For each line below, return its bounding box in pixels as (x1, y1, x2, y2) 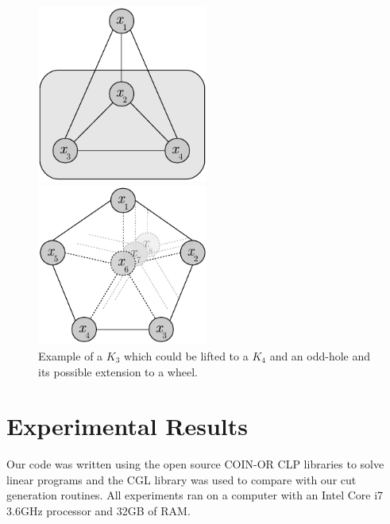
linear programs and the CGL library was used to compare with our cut (6, 471, 357, 487)
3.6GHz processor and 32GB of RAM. (6, 503, 191, 519)
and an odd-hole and (269, 347, 371, 364)
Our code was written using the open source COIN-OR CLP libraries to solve (6, 456, 384, 472)
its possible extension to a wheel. (38, 363, 198, 380)
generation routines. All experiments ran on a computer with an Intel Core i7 (6, 487, 384, 503)
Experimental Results (6, 410, 248, 442)
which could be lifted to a (123, 347, 249, 364)
